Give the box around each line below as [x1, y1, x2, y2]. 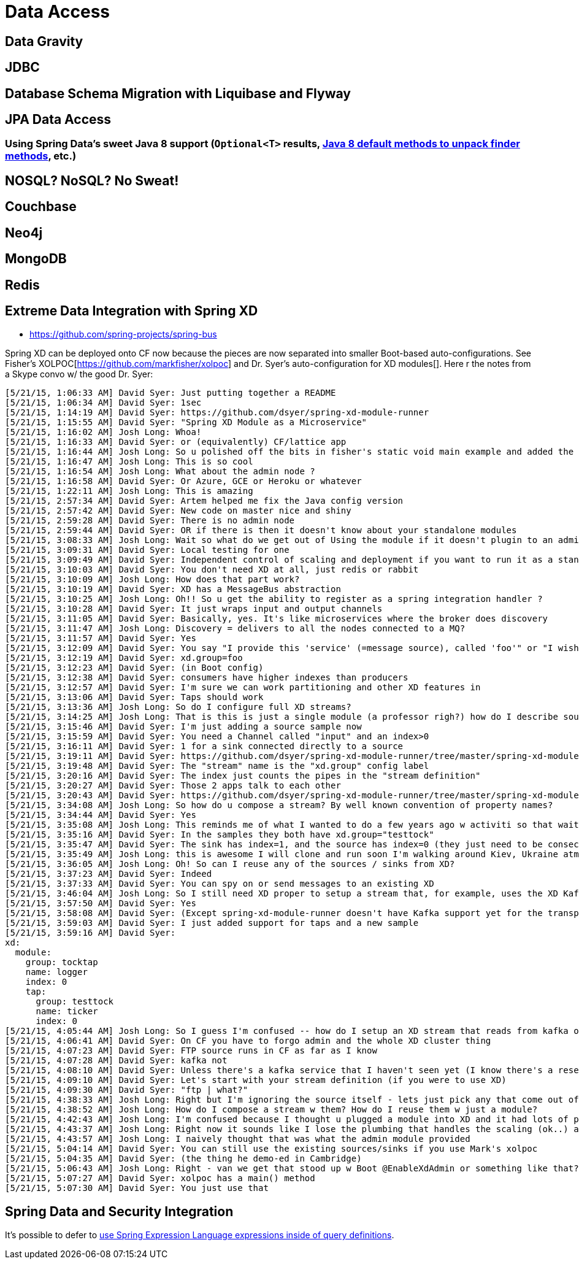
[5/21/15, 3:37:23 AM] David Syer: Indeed [5, 869, 212, 879]
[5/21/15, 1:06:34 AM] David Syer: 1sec [5, 398, 202, 408]
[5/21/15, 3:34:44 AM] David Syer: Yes [5, 810, 196, 820]
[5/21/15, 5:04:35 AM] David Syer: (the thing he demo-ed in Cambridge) [5, 1154, 362, 1164]
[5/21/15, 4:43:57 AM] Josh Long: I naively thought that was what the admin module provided [5, 1134, 470, 1144]
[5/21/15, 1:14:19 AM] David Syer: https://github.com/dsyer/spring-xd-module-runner [5, 407, 429, 418]
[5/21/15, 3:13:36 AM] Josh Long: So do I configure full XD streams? [5, 702, 351, 712]
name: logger [25, 967, 88, 977]
